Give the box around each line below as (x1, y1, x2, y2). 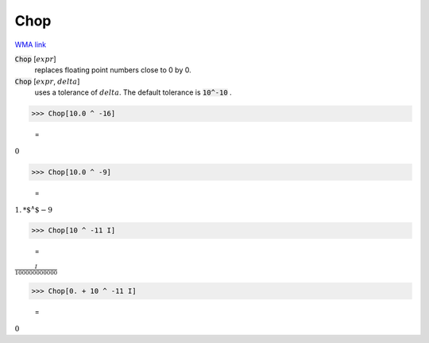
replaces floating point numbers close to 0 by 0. (34, 65, 191, 75)
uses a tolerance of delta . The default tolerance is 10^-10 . (34, 88, 232, 97)
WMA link (14, 40, 47, 49)
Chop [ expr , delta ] (14, 76, 80, 86)
